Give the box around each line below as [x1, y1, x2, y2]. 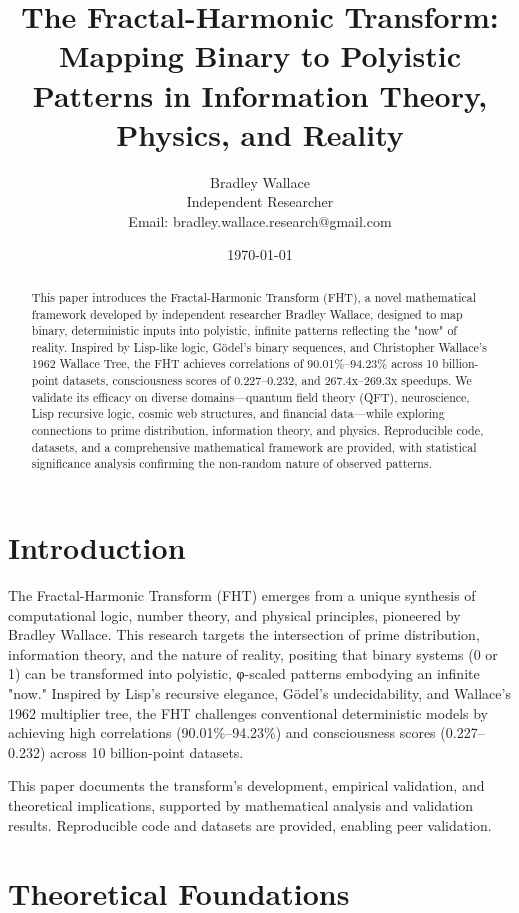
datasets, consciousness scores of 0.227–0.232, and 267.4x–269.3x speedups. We [62, 372, 472, 389]
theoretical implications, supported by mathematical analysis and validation [8, 794, 474, 815]
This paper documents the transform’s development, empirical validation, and [8, 775, 485, 796]
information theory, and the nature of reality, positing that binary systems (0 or [8, 643, 498, 664]
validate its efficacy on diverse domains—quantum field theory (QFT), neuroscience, [31, 388, 470, 405]
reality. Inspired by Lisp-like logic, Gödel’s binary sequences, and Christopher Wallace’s [31, 338, 487, 355]
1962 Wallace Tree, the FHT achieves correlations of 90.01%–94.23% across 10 [31, 355, 439, 372]
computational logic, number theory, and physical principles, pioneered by [8, 604, 461, 625]
